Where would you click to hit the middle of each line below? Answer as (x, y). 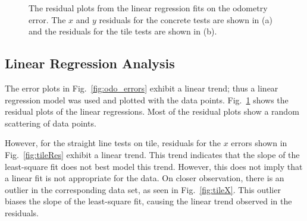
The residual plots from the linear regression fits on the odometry (148, 8)
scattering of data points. (51, 123)
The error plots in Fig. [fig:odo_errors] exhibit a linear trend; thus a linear (142, 88)
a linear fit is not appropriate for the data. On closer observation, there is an (145, 178)
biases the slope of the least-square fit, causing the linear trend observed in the (148, 201)
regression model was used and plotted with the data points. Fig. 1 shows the (147, 100)
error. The (47, 19)
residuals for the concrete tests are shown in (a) (186, 19)
